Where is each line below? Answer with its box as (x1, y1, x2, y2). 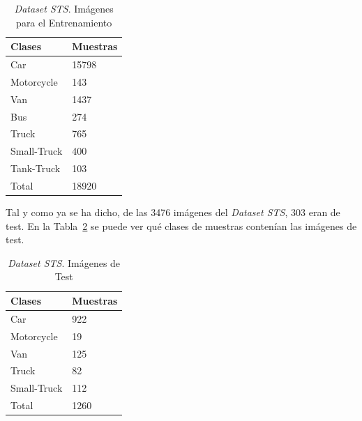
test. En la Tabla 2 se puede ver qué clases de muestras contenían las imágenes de (6, 218, 357, 233)
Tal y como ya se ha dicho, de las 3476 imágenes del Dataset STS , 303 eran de (6, 205, 340, 220)
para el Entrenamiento (16, 15, 112, 29)
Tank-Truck (10, 161, 61, 176)
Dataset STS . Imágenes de (8, 255, 121, 270)
